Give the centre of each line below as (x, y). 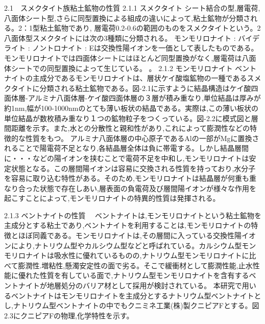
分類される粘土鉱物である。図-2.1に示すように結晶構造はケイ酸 (145, 88)
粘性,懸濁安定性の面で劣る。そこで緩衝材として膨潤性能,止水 (151, 265)
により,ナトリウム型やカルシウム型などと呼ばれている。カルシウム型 (126, 245)
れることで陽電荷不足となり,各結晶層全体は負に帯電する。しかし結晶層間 (127, 148)
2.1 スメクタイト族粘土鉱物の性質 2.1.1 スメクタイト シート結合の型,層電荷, (132, 8)
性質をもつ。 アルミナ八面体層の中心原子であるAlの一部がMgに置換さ (142, 138)
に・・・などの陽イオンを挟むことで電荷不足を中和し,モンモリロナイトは (127, 158)
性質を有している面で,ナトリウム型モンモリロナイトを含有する (144, 275)
